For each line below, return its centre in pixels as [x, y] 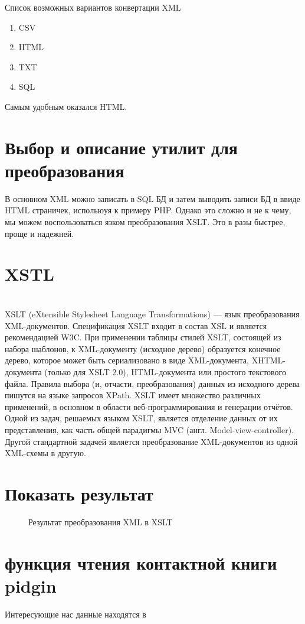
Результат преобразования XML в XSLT [101, 521]
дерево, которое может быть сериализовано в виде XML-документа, [127, 360]
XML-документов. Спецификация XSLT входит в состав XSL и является [136, 325]
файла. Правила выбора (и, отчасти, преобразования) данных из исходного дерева [152, 383]
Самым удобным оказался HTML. [66, 106]
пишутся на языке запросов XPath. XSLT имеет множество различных [133, 395]
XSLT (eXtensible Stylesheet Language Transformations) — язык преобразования [152, 313]
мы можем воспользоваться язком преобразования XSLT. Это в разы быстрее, [145, 222]
